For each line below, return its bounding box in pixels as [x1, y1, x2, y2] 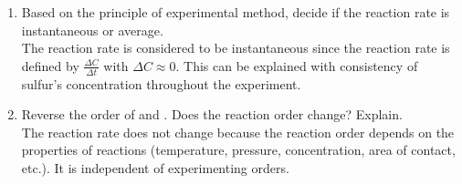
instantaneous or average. [21, 20, 163, 39]
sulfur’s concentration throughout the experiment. [21, 74, 301, 93]
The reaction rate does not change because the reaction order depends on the [21, 122, 455, 141]
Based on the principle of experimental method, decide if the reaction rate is [21, 3, 450, 21]
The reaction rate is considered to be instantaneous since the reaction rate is [21, 38, 450, 57]
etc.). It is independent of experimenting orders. [21, 158, 289, 177]
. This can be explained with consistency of [175, 56, 418, 75]
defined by [21, 56, 79, 75]
